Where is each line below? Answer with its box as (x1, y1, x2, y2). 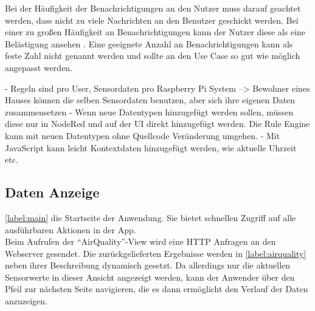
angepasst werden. (5, 61, 73, 73)
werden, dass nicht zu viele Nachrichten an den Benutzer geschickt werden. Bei (5, 13, 299, 26)
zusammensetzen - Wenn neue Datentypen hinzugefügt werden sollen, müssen (5, 105, 294, 118)
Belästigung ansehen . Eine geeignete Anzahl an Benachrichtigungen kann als (5, 37, 293, 50)
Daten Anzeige (5, 183, 100, 202)
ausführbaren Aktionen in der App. (5, 223, 136, 236)
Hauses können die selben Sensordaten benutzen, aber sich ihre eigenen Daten (5, 94, 296, 106)
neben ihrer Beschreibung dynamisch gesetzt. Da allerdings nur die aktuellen (5, 259, 291, 272)
